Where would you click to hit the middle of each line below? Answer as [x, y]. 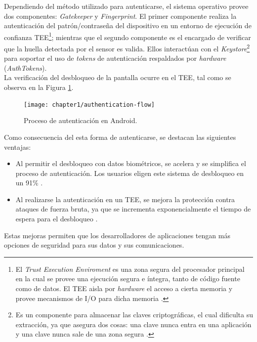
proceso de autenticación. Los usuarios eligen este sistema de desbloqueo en [130, 173]
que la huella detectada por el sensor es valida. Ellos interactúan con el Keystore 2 [127, 48]
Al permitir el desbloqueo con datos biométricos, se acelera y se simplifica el [131, 163]
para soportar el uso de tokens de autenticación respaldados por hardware [115, 58]
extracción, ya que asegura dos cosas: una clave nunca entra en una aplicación [133, 324]
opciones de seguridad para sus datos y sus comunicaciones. [94, 245]
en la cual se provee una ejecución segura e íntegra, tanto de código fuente [128, 278]
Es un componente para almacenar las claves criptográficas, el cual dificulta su [134, 315]
